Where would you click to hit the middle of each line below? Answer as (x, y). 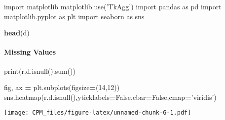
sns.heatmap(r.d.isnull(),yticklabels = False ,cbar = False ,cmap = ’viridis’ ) (110, 97)
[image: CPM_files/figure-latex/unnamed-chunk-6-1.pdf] (98, 113)
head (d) (17, 33)
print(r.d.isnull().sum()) (40, 71)
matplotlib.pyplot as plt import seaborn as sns (74, 16)
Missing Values (30, 52)
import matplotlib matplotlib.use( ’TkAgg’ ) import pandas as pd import (113, 6)
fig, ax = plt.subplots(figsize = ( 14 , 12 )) (62, 87)
